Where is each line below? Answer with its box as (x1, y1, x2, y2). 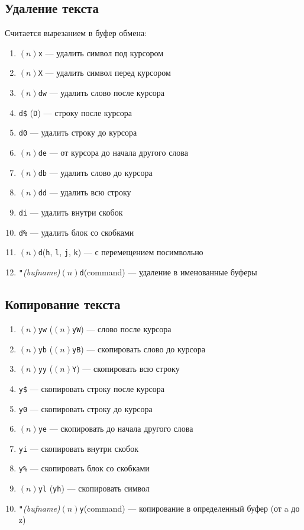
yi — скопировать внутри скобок (18, 442, 138, 454)
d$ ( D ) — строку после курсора (18, 106, 132, 118)
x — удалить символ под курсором (38, 46, 164, 59)
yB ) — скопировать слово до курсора (72, 342, 206, 355)
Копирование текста (5, 295, 121, 313)
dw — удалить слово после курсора (38, 86, 164, 99)
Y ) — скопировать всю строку (72, 362, 180, 375)
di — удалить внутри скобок (18, 206, 123, 219)
